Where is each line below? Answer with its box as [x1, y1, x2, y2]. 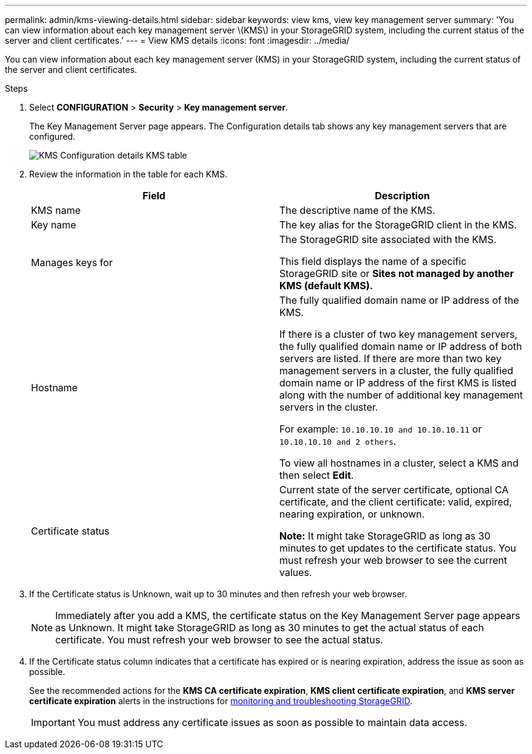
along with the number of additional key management [279, 389, 523, 401]
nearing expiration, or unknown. [279, 508, 425, 520]
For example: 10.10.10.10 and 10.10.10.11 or [279, 423, 482, 435]
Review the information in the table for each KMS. [29, 169, 228, 179]
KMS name [31, 204, 81, 216]
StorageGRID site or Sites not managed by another [279, 267, 514, 279]
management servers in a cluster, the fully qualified [279, 365, 514, 377]
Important [31, 716, 75, 728]
